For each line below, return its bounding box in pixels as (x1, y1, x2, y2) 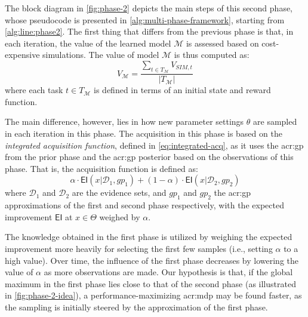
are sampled (253, 115, 297, 128)
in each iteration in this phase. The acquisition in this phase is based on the (5, 127, 282, 139)
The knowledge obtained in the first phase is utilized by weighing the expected (5, 230, 292, 243)
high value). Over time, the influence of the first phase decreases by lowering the (5, 254, 298, 266)
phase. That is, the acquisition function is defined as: (5, 162, 198, 174)
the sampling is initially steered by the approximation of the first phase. (5, 300, 268, 313)
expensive (5, 48, 40, 61)
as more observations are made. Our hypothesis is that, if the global (44, 266, 293, 278)
